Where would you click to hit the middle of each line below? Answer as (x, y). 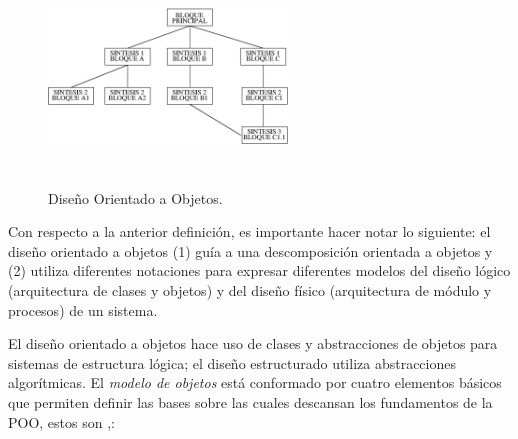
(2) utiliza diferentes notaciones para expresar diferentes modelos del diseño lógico (259, 270)
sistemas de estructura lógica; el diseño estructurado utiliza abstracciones (232, 362)
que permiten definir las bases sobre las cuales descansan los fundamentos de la (250, 401)
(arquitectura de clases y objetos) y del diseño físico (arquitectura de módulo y (250, 289)
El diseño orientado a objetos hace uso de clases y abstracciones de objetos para (253, 343)
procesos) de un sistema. (83, 309)
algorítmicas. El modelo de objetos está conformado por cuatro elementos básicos (255, 382)
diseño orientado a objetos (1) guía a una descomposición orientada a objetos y (250, 250)
